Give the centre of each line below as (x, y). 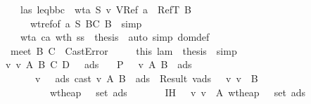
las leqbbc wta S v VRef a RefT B (106, 9)
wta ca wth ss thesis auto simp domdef (115, 37)
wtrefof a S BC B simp (86, 23)
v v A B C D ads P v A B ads (99, 64)
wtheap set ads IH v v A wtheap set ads (178, 92)
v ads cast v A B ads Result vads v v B (146, 78)
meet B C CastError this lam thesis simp (123, 50)
